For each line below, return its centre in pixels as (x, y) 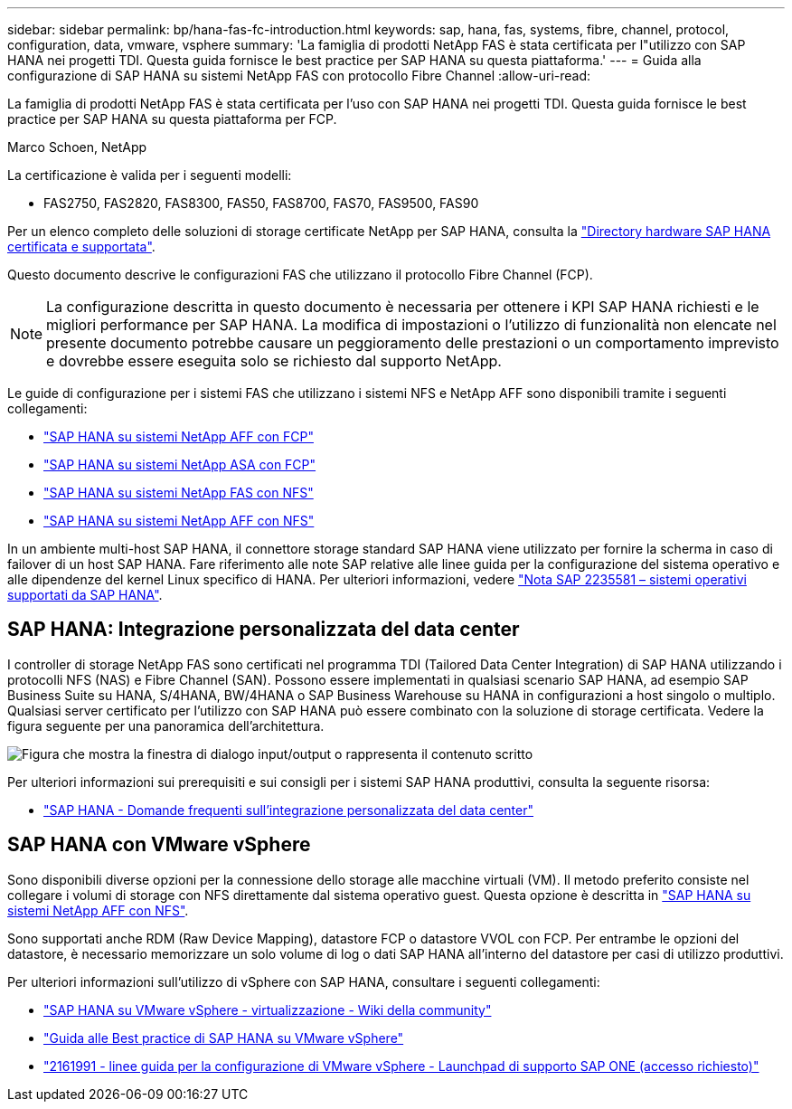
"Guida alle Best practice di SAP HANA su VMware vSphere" (224, 1038)
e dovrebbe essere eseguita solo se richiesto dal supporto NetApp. (274, 361)
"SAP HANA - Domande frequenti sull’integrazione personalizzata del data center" (288, 810)
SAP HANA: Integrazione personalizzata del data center (264, 630)
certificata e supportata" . (81, 246)
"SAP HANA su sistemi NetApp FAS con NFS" (179, 493)
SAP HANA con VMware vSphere (159, 845)
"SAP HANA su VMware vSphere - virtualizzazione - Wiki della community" (268, 1009)
